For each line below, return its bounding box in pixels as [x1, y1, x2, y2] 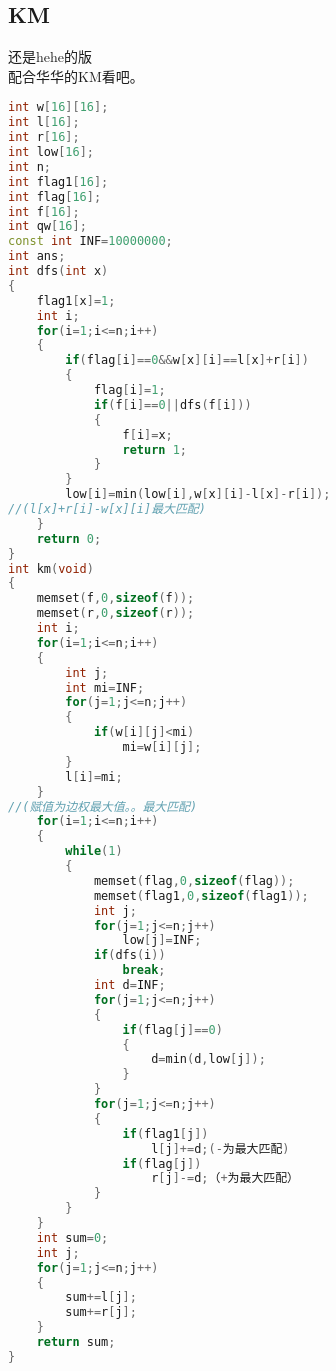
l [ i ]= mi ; [65, 769, 123, 784]
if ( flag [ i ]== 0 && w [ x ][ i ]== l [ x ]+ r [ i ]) [65, 353, 309, 368]
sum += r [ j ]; [65, 1305, 137, 1320]
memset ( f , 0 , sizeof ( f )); [36, 591, 195, 606]
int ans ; [8, 249, 66, 264]
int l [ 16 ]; [8, 115, 80, 130]
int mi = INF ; [65, 680, 145, 695]
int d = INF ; [93, 978, 166, 993]
